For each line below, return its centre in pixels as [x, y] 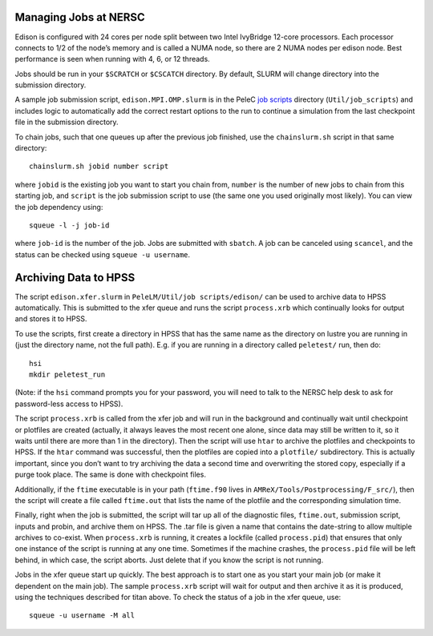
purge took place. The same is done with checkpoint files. [110, 475]
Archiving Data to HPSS [75, 278]
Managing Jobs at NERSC [80, 17]
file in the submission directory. [67, 122]
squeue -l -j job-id [69, 225]
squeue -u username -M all [82, 616]
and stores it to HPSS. [51, 319]
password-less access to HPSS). [69, 404]
